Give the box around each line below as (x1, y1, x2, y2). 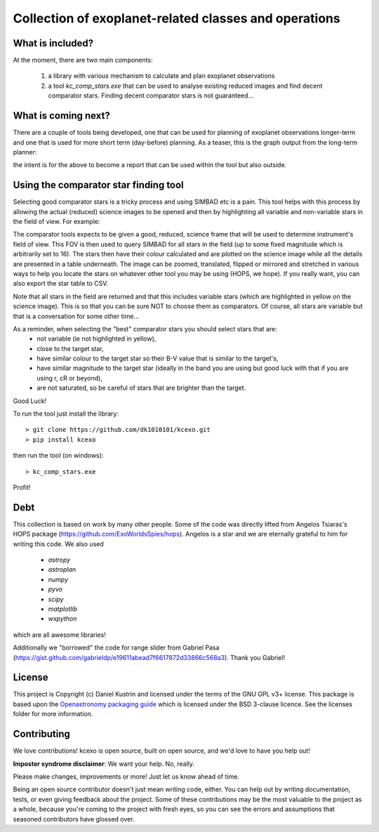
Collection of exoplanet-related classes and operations (13, 11, 340, 26)
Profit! (13, 483, 31, 491)
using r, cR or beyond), (36, 374, 103, 382)
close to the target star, (36, 344, 105, 352)
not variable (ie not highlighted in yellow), (36, 334, 157, 343)
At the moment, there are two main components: (13, 56, 154, 65)
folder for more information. (13, 710, 93, 718)
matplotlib (48, 605, 77, 614)
